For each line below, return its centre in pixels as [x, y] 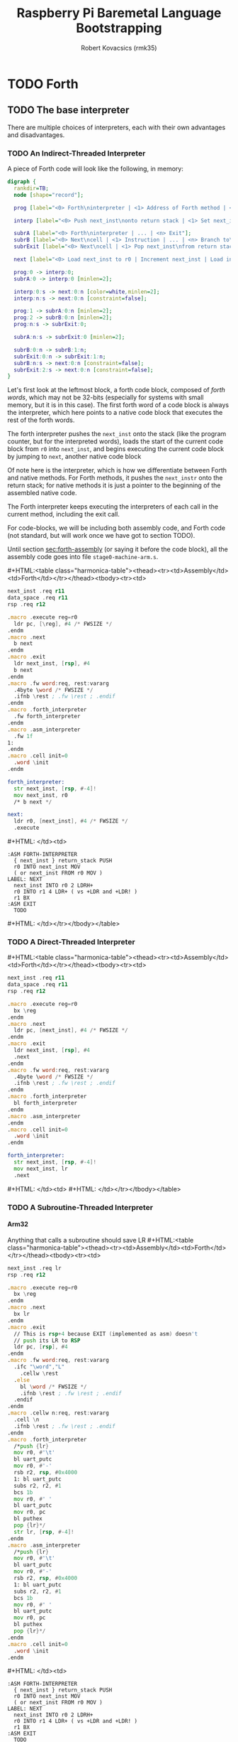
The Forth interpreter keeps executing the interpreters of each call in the [113, 507]
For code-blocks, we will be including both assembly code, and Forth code [116, 528]
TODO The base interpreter [68, 110]
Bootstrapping [119, 28]
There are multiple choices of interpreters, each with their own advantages [117, 127]
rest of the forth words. [41, 420]
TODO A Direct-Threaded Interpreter [72, 941]
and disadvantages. [36, 135]
